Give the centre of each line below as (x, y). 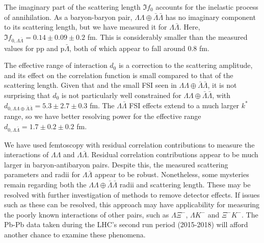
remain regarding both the (45, 184)
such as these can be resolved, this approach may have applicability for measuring (132, 204)
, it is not (222, 85)
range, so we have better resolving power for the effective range (103, 116)
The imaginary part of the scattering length (72, 7)
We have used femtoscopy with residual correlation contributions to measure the (129, 144)
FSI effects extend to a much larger (184, 105)
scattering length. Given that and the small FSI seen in (90, 85)
